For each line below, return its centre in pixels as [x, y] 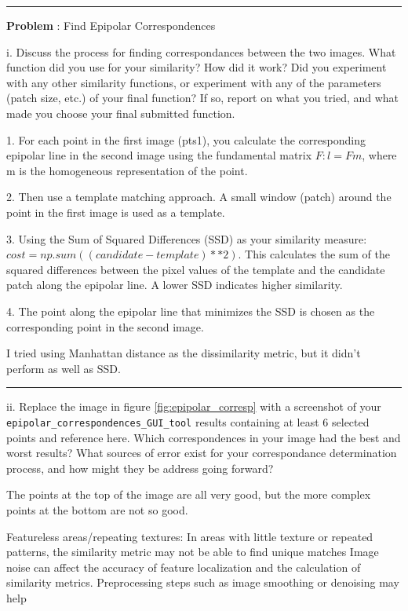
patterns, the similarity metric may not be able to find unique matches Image [193, 552]
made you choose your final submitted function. [121, 113]
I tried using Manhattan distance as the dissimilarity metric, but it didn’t [184, 353]
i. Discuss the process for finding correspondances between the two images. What [201, 51]
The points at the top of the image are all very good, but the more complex [189, 494]
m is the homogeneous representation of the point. [127, 170]
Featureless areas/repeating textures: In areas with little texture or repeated [190, 536]
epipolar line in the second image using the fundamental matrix [159, 155]
